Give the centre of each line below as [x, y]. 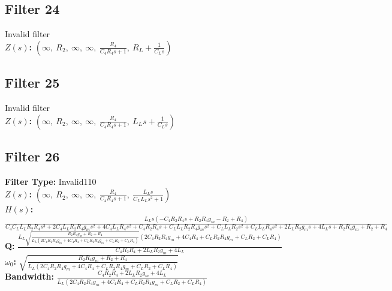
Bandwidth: [29, 276]
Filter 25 [32, 82]
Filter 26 [32, 156]
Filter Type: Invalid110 [51, 181]
